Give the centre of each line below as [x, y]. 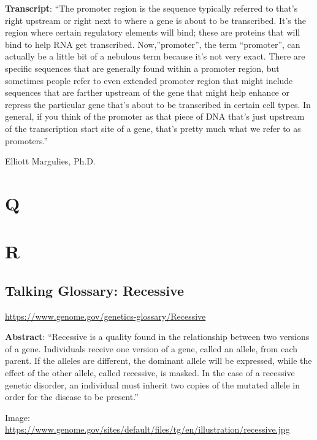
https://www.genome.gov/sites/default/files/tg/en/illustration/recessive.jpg [147, 429]
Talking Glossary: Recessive [95, 290]
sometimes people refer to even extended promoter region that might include [149, 80]
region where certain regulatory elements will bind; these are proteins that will [153, 32]
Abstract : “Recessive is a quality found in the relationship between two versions [157, 337]
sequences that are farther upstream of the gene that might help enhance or [147, 92]
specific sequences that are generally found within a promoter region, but [142, 68]
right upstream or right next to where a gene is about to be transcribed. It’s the [155, 20]
